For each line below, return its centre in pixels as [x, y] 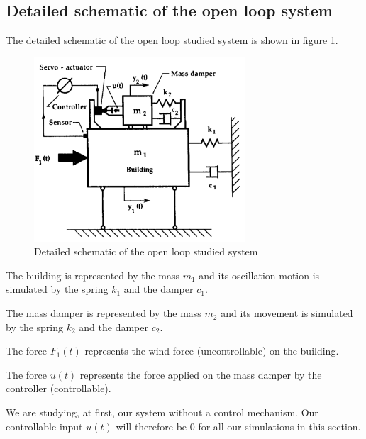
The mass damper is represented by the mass [104, 313]
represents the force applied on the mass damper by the [201, 374]
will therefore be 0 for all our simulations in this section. [238, 426]
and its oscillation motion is [259, 275]
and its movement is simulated [287, 313]
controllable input [44, 426]
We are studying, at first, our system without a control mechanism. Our [162, 412]
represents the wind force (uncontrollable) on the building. [212, 351]
